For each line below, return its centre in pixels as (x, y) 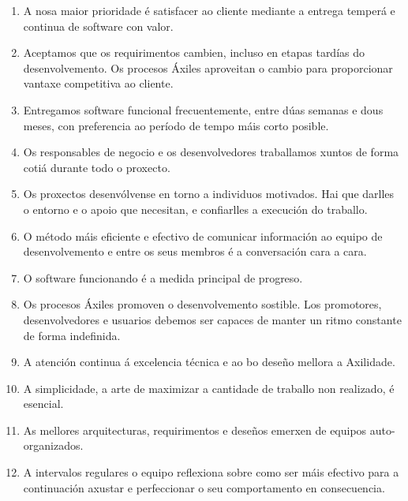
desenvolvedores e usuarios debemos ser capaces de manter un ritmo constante (212, 319)
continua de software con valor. (98, 26)
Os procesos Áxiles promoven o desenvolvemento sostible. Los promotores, (202, 304)
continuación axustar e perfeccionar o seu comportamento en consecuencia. (204, 487)
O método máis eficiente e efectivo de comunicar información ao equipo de (203, 236)
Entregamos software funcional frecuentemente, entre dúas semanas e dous (203, 109)
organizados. (53, 445)
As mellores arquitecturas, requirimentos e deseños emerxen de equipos (195, 430)
